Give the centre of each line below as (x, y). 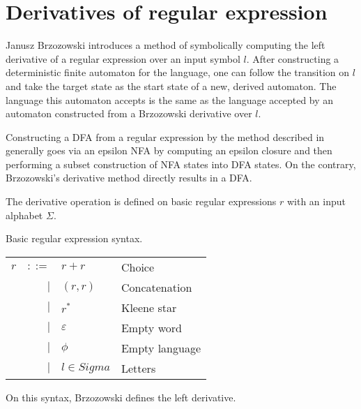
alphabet (24, 215)
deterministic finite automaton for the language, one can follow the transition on (178, 72)
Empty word (151, 327)
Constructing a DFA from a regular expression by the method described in (165, 136)
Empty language (161, 348)
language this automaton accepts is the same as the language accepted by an (170, 99)
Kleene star (149, 307)
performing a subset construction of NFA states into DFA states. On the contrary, (181, 164)
